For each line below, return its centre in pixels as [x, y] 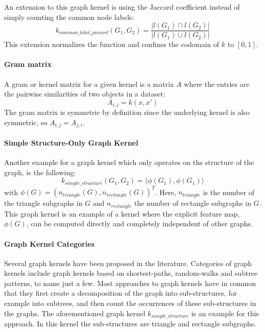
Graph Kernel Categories [50, 243]
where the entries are [217, 84]
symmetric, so [26, 122]
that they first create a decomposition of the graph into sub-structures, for [121, 293]
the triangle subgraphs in [43, 203]
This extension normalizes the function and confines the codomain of [112, 44]
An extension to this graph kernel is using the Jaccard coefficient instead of [122, 7]
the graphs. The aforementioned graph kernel [75, 313]
